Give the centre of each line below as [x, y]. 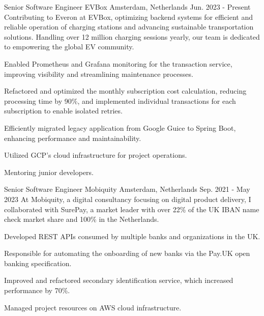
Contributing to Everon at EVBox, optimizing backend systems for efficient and [128, 17]
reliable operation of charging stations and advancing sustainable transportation [129, 27]
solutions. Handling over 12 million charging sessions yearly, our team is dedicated [132, 36]
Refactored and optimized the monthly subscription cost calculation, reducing [125, 91]
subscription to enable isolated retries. [63, 111]
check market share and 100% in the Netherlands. [82, 219]
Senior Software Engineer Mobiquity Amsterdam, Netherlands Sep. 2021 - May [127, 189]
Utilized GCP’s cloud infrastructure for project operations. [96, 155]
